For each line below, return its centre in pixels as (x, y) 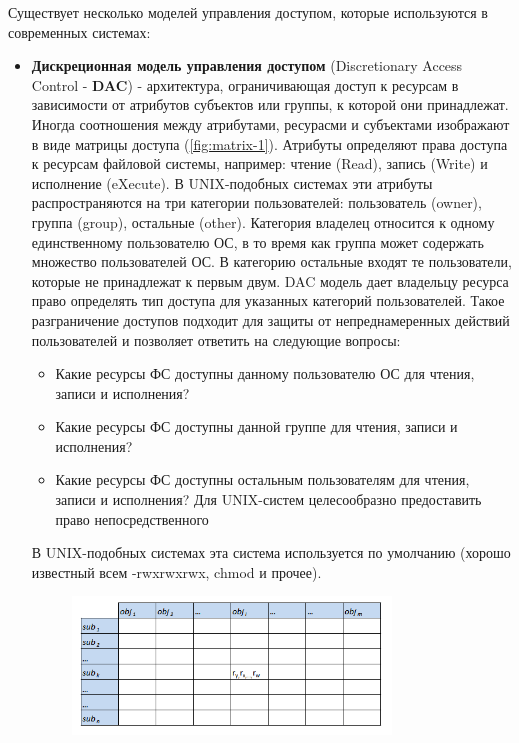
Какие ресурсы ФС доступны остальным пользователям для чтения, (262, 479)
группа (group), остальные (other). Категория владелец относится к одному (263, 221)
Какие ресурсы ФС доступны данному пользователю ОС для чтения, (265, 373)
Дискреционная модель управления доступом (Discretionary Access (247, 65)
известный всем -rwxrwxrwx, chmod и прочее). (176, 571)
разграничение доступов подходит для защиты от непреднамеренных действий (270, 319)
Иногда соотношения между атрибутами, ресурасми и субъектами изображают (270, 123)
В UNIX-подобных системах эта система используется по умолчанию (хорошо (271, 552)
